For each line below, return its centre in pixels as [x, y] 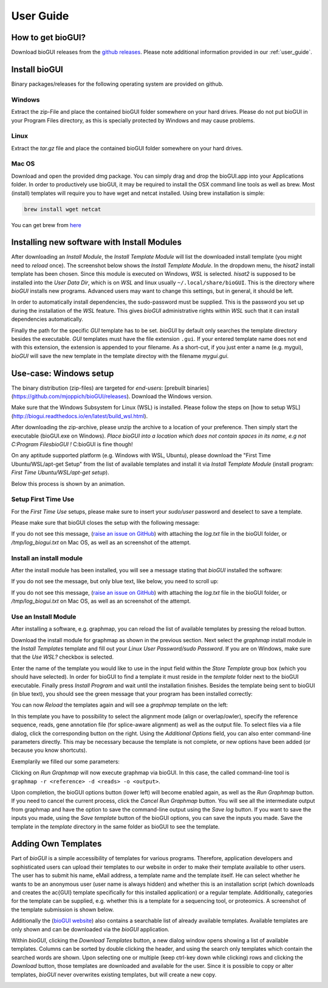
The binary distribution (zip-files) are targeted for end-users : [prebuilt [98, 388]
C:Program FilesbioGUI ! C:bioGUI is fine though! [72, 444]
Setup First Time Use [43, 499]
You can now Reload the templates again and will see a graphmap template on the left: [120, 705]
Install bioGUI [37, 69]
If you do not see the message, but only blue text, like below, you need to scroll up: [115, 581]
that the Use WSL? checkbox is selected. [63, 657]
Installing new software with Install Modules [97, 243]
